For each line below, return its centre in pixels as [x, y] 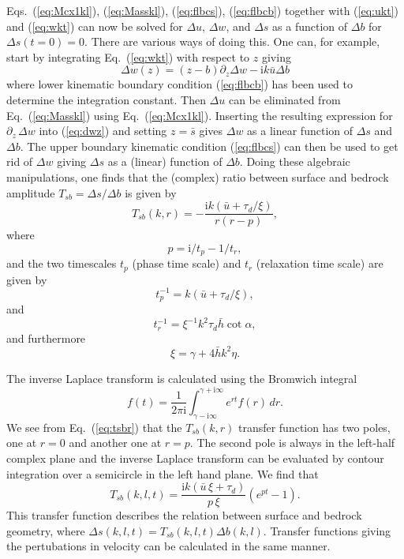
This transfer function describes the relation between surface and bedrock [184, 515]
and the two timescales [62, 263]
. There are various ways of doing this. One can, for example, [232, 41]
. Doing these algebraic [295, 161]
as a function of [310, 26]
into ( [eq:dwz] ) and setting [103, 131]
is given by [151, 192]
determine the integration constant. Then [106, 99]
